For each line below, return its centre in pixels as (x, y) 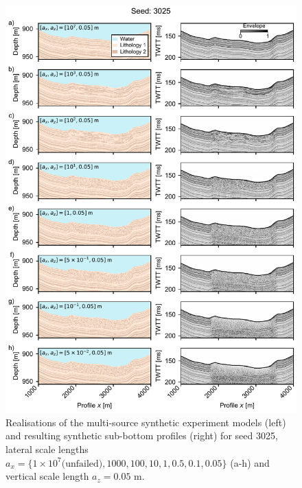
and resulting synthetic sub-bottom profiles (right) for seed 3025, (142, 435)
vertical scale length (47, 476)
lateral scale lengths (47, 449)
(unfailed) (82, 464)
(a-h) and (250, 462)
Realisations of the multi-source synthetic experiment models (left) (146, 422)
